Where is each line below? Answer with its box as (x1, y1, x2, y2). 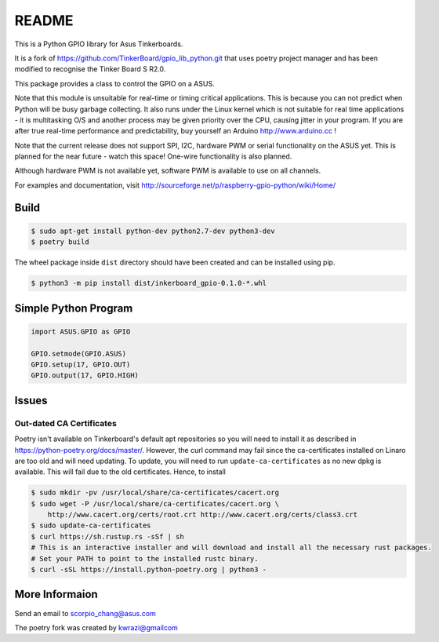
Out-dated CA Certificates (14, 418, 117, 429)
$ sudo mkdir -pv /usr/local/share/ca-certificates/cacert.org (31, 488, 280, 498)
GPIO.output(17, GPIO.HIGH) (31, 371, 139, 380)
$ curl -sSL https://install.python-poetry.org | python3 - (31, 565, 267, 574)
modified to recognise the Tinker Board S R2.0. (14, 64, 166, 74)
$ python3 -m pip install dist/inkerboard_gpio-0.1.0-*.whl (31, 279, 267, 288)
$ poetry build (31, 238, 89, 246)
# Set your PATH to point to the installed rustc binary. (31, 554, 259, 563)
